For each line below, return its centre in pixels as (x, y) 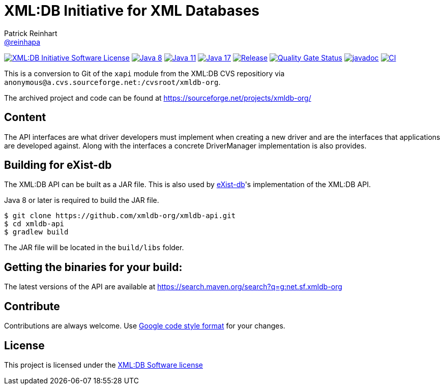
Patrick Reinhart (31, 33)
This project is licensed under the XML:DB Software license (103, 365)
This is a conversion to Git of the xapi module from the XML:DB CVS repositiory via (144, 73)
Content (25, 117)
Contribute (32, 306)
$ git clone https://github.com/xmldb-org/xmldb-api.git (120, 216)
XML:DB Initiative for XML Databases (132, 11)
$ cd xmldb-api (34, 224)
